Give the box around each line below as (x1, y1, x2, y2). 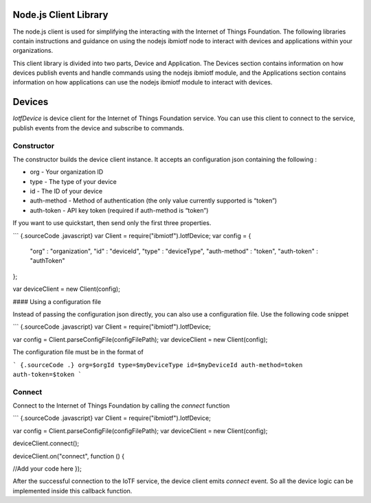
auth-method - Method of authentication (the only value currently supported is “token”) (30, 196, 278, 205)
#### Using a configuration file (12, 297, 102, 305)
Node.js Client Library (12, 9, 109, 21)
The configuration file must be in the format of (12, 348, 144, 356)
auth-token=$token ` (12, 371, 82, 378)
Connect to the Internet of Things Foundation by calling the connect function (12, 401, 230, 410)
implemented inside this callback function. (12, 487, 133, 495)
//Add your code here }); (12, 465, 82, 473)
